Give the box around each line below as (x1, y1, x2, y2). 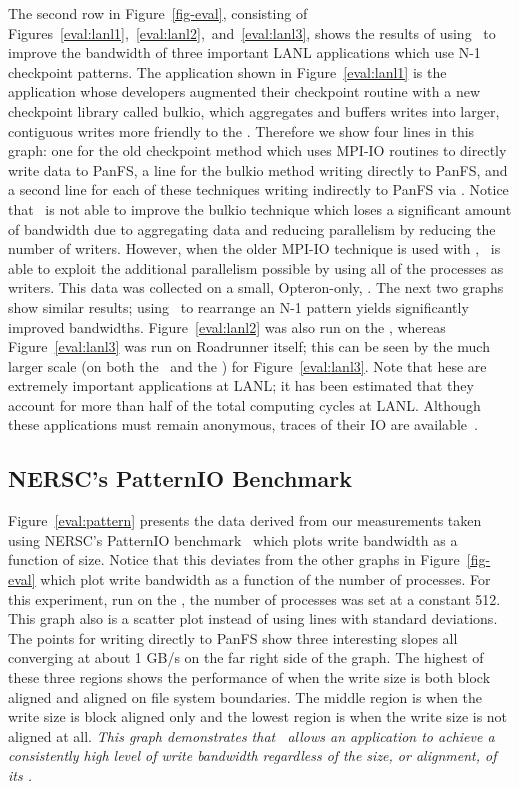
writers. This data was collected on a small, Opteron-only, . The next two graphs (8, 277, 504, 298)
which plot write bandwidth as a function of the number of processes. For (40, 569, 491, 590)
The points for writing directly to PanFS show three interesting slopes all (8, 627, 458, 648)
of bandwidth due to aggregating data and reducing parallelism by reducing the (8, 218, 496, 239)
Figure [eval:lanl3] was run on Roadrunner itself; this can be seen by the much (8, 336, 490, 357)
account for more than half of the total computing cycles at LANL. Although (8, 394, 481, 415)
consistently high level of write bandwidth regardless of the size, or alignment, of (8, 745, 497, 766)
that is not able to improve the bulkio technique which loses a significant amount (8, 198, 512, 219)
